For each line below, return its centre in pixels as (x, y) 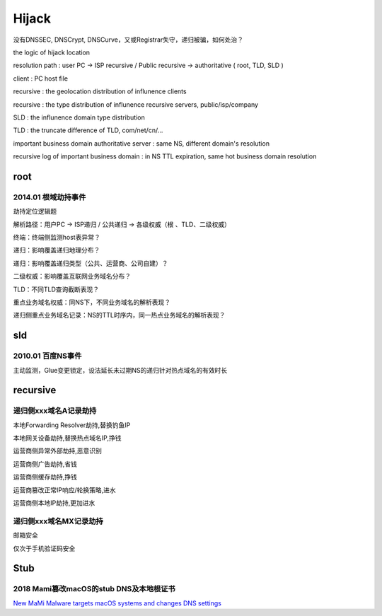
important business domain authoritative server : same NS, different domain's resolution (141, 143)
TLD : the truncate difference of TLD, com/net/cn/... (88, 130)
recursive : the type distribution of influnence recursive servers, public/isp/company (135, 104)
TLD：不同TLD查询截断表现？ (56, 289)
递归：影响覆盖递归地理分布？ (57, 250)
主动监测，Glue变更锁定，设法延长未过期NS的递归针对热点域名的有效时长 (120, 370)
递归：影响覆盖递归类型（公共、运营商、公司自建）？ (91, 263)
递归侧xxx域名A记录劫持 (55, 411)
